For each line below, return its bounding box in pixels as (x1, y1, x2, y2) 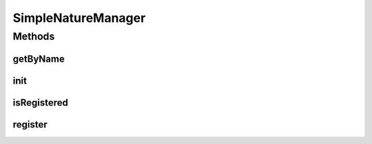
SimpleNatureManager (12, 10, 146, 25)
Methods (12, 30, 55, 43)
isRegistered (12, 97, 68, 108)
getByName (12, 53, 65, 64)
